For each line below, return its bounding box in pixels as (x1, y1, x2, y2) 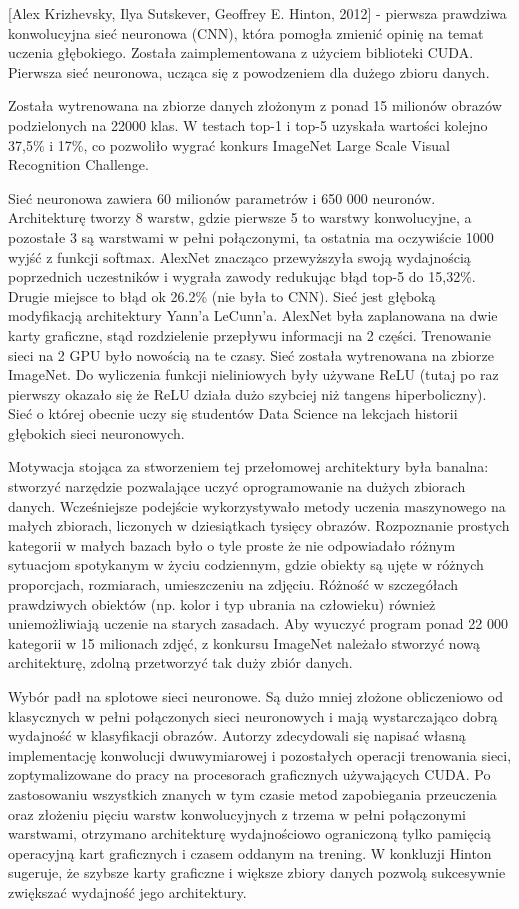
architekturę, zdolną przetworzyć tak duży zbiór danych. (8, 652, 353, 673)
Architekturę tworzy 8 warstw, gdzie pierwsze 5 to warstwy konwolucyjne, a (8, 207, 472, 228)
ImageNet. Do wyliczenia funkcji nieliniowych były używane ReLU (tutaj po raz (8, 364, 499, 385)
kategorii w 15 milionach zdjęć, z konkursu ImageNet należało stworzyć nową (8, 632, 480, 653)
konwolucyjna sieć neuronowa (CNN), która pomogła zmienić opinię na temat (8, 22, 484, 43)
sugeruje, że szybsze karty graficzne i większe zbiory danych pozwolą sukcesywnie (8, 862, 506, 883)
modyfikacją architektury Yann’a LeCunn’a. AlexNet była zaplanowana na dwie (8, 305, 498, 326)
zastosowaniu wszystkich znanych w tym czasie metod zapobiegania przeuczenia (8, 783, 497, 804)
